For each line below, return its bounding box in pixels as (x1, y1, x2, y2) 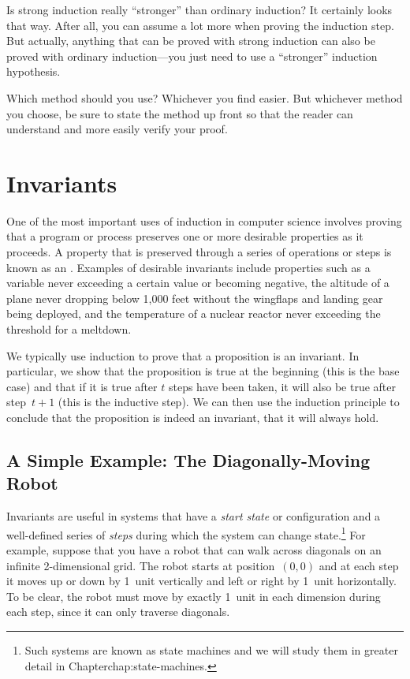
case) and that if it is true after (6, 378, 158, 394)
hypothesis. (6, 63, 61, 80)
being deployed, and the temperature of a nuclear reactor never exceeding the (6, 305, 381, 322)
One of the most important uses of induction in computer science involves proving (6, 212, 402, 229)
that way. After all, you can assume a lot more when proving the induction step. (6, 17, 394, 33)
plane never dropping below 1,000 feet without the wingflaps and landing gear (6, 289, 383, 306)
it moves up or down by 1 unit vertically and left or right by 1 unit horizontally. (6, 573, 397, 589)
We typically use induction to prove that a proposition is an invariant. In (6, 347, 360, 364)
